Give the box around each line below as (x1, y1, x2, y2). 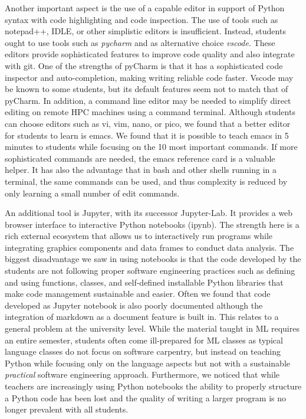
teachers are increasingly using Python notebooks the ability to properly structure (5, 380, 302, 392)
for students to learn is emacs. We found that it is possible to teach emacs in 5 (5, 129, 289, 141)
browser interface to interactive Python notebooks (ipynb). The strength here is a (5, 218, 300, 230)
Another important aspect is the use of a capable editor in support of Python (5, 2, 285, 14)
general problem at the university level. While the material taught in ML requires (5, 322, 300, 335)
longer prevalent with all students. (5, 403, 129, 415)
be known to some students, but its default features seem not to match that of (5, 83, 288, 95)
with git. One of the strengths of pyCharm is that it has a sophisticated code (5, 59, 283, 71)
